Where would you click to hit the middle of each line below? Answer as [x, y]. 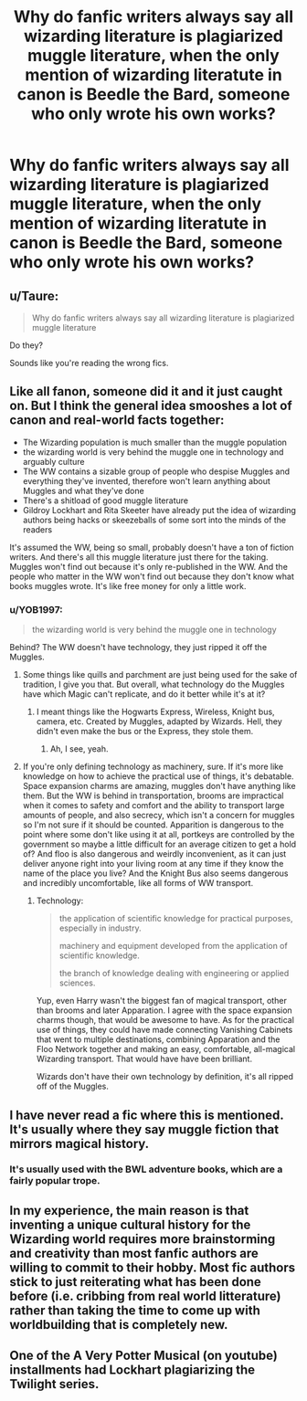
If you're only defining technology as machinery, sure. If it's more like [153, 767]
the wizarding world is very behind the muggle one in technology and [153, 452]
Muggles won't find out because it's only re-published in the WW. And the [148, 566]
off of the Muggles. [73, 1086]
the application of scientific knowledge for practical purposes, [176, 919]
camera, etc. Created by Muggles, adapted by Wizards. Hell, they [159, 722]
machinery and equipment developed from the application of [173, 946]
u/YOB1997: [37, 609]
